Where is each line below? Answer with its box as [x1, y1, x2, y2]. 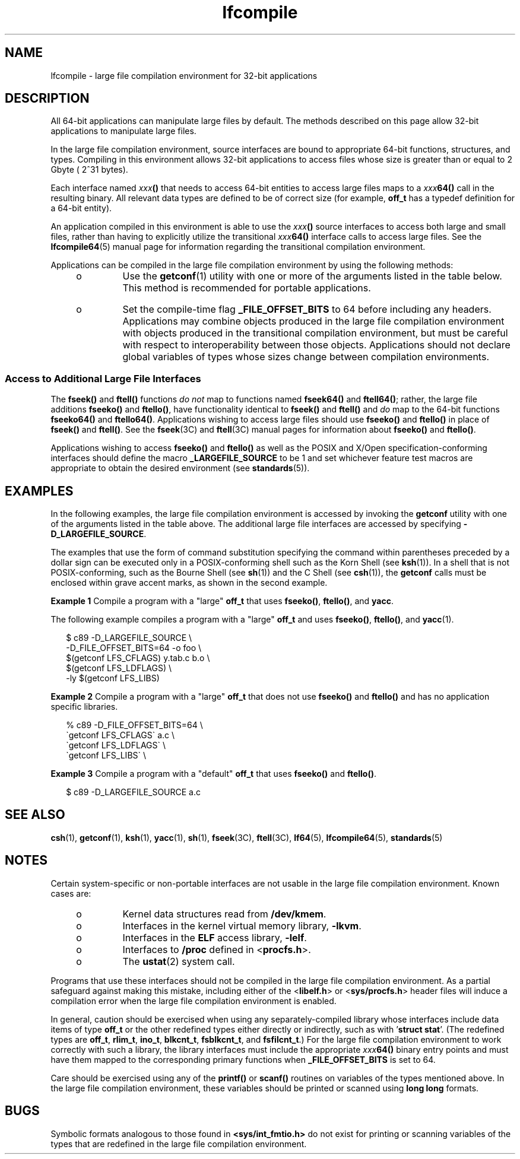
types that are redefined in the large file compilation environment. [50, 1138, 307, 1149]
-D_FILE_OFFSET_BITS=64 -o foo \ [66, 643, 202, 653]
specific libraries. [50, 701, 118, 712]
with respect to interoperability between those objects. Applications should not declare [122, 339, 511, 351]
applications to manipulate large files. [50, 126, 196, 136]
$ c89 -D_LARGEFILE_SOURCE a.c [66, 787, 201, 798]
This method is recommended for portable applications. [122, 282, 371, 294]
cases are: [50, 888, 91, 898]
